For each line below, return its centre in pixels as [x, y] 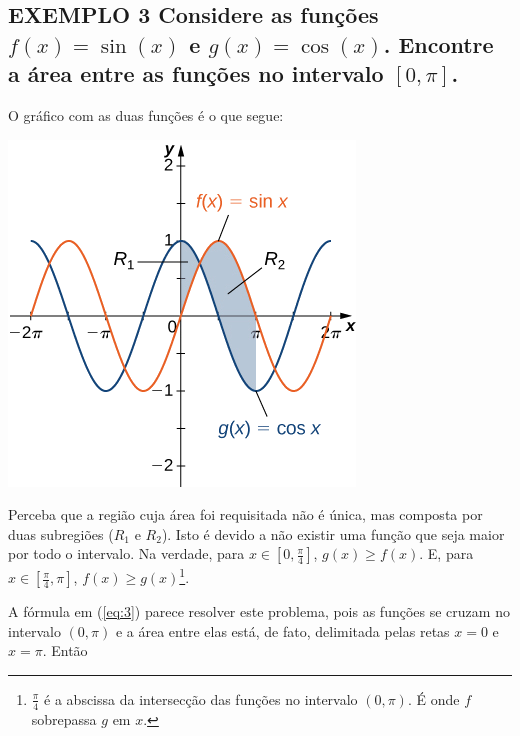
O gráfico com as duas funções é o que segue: [146, 114]
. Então [65, 650]
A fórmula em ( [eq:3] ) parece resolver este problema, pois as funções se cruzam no [259, 611]
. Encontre [438, 43]
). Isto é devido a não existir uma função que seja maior [333, 533]
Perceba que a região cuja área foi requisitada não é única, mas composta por [245, 514]
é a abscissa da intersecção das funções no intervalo [201, 698]
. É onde [433, 698]
